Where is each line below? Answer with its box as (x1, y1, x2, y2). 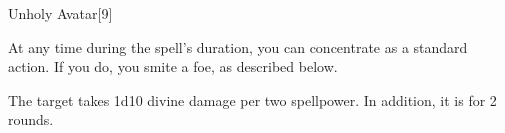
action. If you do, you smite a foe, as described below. (8, 56, 338, 77)
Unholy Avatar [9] (8, 3, 113, 23)
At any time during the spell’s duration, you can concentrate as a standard (8, 36, 468, 57)
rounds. (8, 109, 54, 130)
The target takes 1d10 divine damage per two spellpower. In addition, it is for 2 (8, 89, 497, 110)
